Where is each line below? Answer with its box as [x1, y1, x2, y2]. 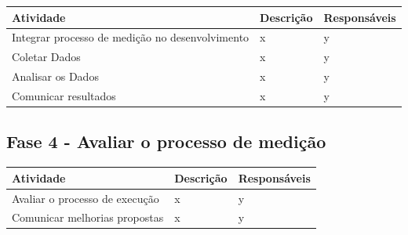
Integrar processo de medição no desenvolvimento [12, 29, 250, 45]
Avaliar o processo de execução [12, 190, 159, 206]
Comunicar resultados [12, 87, 116, 103]
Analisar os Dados [12, 68, 99, 85]
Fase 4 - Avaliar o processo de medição [6, 129, 326, 154]
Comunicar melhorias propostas [12, 209, 164, 226]
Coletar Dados [12, 49, 81, 65]
